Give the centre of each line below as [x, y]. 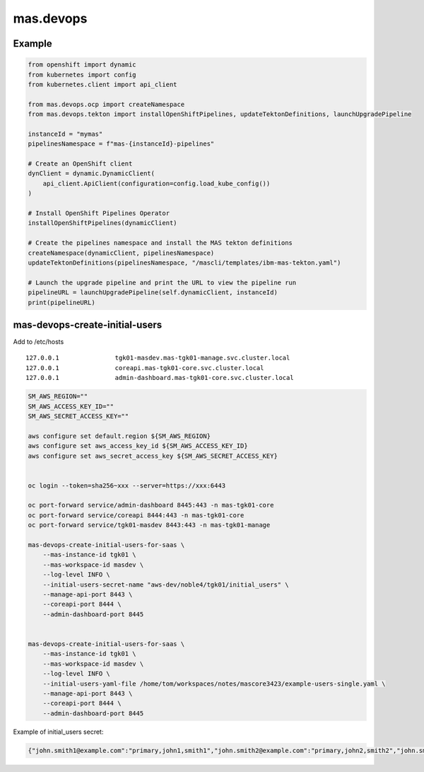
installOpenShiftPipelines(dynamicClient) [102, 223]
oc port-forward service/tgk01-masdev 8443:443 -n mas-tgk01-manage [149, 525]
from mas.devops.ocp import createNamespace [106, 104]
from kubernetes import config [82, 75]
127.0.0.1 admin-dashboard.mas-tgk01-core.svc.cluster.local [160, 378]
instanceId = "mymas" [65, 134]
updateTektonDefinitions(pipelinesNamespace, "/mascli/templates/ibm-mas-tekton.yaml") [184, 263]
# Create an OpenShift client [80, 164]
